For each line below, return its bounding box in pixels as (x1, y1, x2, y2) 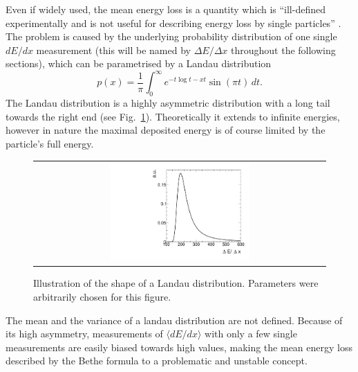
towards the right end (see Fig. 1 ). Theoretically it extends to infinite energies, (6, 109, 340, 123)
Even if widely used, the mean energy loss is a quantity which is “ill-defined (6, 2, 326, 16)
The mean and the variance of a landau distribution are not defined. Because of (6, 312, 343, 327)
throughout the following (231, 42, 336, 57)
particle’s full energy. (6, 136, 94, 151)
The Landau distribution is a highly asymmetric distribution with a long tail (6, 96, 330, 110)
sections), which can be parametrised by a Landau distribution (6, 56, 272, 71)
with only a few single (205, 326, 297, 341)
